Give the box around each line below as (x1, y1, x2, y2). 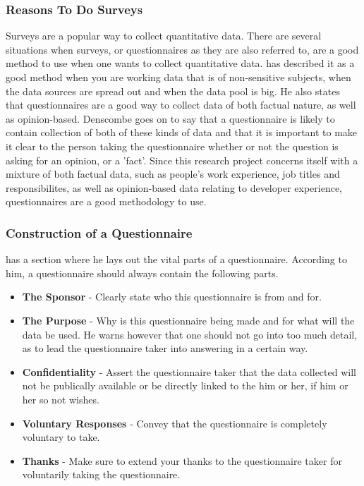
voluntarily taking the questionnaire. (22, 467, 181, 482)
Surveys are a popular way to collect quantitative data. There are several (6, 28, 322, 43)
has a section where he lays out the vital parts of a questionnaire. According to (6, 252, 347, 267)
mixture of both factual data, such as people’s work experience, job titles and (6, 166, 340, 181)
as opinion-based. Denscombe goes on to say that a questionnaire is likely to (6, 111, 335, 126)
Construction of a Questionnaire (6, 224, 193, 241)
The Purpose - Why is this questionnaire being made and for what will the (22, 312, 355, 327)
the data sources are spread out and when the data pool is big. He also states (6, 83, 340, 98)
